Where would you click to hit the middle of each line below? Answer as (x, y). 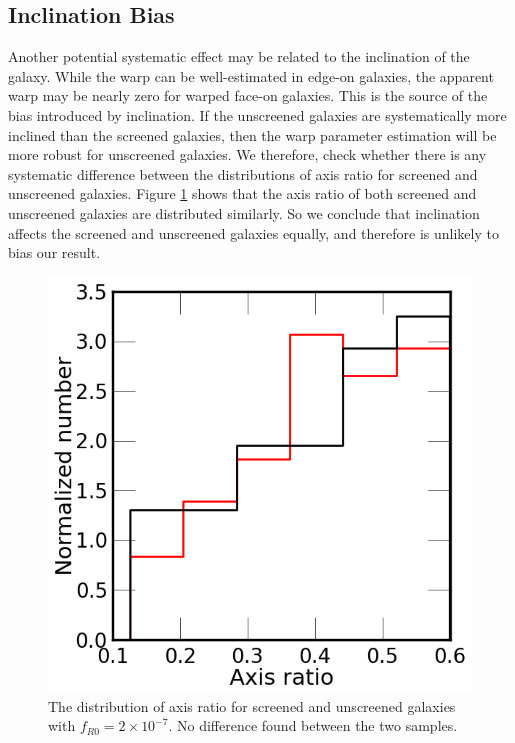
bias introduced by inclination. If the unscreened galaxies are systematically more (257, 114)
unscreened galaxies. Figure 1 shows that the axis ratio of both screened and (242, 193)
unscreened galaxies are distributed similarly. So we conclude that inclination (244, 212)
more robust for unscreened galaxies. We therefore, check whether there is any (247, 154)
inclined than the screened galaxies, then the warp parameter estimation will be (252, 134)
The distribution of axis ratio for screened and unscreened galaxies (252, 705)
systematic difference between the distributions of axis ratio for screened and (243, 173)
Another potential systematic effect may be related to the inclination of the (239, 56)
